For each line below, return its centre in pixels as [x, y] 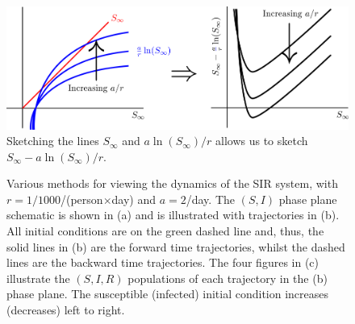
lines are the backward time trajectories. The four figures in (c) [163, 262]
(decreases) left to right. [66, 310]
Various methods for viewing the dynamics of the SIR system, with [172, 183]
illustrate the [38, 278]
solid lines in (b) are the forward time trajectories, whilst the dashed [176, 246]
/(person [81, 199]
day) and [134, 199]
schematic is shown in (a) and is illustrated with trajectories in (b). [173, 215]
